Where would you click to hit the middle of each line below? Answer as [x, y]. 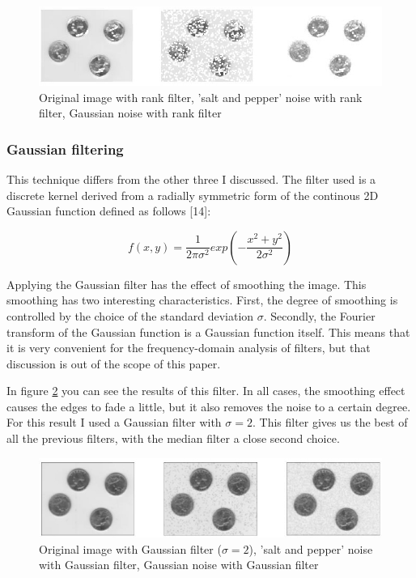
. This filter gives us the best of [330, 422]
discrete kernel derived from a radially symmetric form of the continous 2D [193, 195]
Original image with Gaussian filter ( [130, 548]
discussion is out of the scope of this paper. [114, 363]
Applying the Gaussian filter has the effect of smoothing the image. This [187, 284]
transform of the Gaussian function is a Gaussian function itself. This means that [208, 331]
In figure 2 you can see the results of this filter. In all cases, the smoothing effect [206, 391]
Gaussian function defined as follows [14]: [109, 211]
